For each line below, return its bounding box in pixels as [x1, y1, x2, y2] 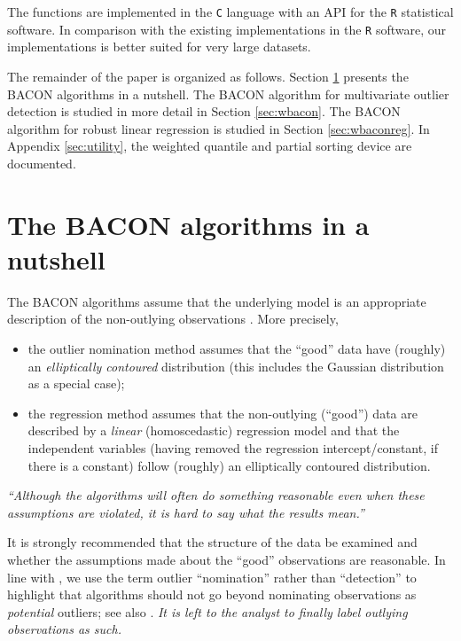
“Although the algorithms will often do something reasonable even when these [7, 486, 425, 504]
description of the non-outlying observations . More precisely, [7, 309, 339, 328]
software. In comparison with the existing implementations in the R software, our [7, 20, 446, 38]
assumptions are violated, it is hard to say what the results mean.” [7, 503, 364, 521]
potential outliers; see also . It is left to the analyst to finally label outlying [7, 602, 408, 621]
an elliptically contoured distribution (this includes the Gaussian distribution [27, 356, 444, 375]
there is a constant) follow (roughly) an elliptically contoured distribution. [27, 456, 431, 474]
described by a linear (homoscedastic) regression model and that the [27, 421, 400, 440]
